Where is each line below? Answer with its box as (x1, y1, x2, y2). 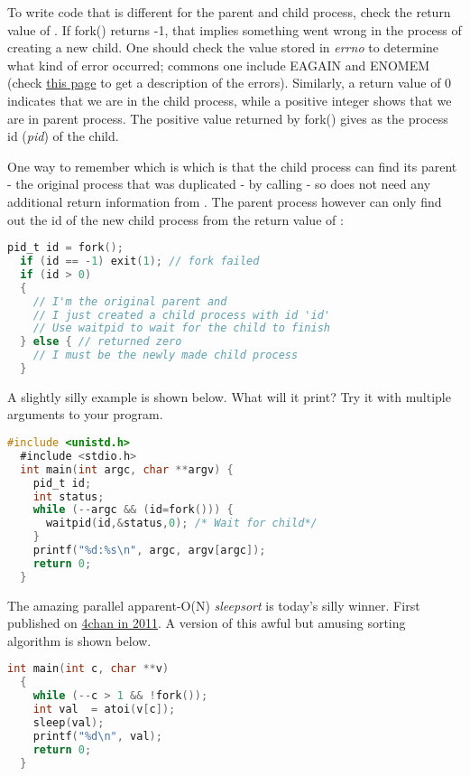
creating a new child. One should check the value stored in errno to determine (7, 38, 439, 57)
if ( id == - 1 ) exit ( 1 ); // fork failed (20, 255, 260, 267)
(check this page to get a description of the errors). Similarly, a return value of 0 (7, 73, 452, 92)
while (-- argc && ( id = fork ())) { (32, 503, 234, 517)
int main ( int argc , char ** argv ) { (20, 463, 234, 476)
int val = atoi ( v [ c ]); (32, 703, 176, 716)
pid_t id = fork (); (7, 241, 124, 255)
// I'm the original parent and (32, 295, 227, 308)
